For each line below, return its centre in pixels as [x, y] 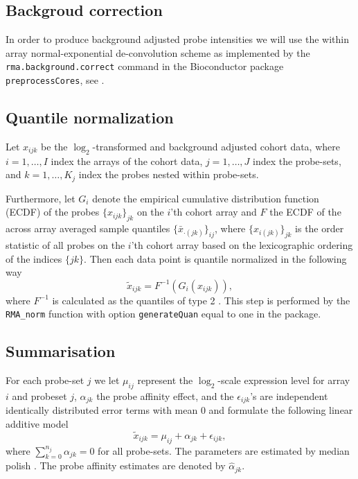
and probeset [39, 395]
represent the [165, 380]
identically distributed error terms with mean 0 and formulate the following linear [179, 410]
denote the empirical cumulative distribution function [206, 198]
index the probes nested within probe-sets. [169, 174]
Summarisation [61, 351]
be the [54, 146]
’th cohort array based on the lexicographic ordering [242, 244]
